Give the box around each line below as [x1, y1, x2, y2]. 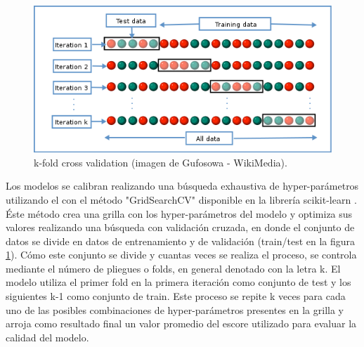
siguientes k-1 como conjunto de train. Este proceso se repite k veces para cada [6, 289, 346, 303]
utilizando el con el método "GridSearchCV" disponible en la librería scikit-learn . [6, 192, 357, 207]
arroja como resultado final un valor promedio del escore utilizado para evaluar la [6, 316, 357, 331]
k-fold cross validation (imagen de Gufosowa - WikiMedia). [34, 155, 287, 169]
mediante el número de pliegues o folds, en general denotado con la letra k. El [6, 261, 341, 275]
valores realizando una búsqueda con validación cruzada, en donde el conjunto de [6, 220, 355, 235]
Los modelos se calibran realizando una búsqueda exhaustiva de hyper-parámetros [6, 178, 359, 193]
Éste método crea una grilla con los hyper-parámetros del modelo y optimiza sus [6, 206, 353, 221]
